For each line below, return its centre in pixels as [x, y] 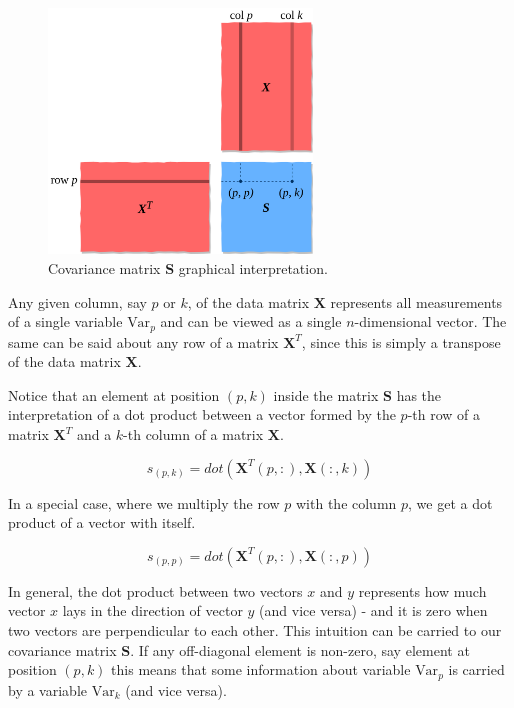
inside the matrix [326, 394]
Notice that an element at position [114, 394]
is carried [476, 669]
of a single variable [65, 321]
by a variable [47, 689]
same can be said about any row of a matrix [143, 341]
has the [419, 394]
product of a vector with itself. [102, 522]
